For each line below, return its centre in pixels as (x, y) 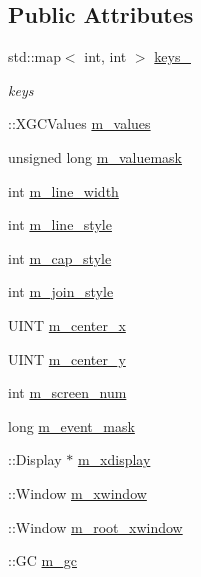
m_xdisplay (114, 459)
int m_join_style (61, 291)
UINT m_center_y (67, 358)
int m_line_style (60, 224)
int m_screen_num (67, 392)
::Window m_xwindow (77, 492)
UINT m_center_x (67, 324)
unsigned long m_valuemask (95, 156)
